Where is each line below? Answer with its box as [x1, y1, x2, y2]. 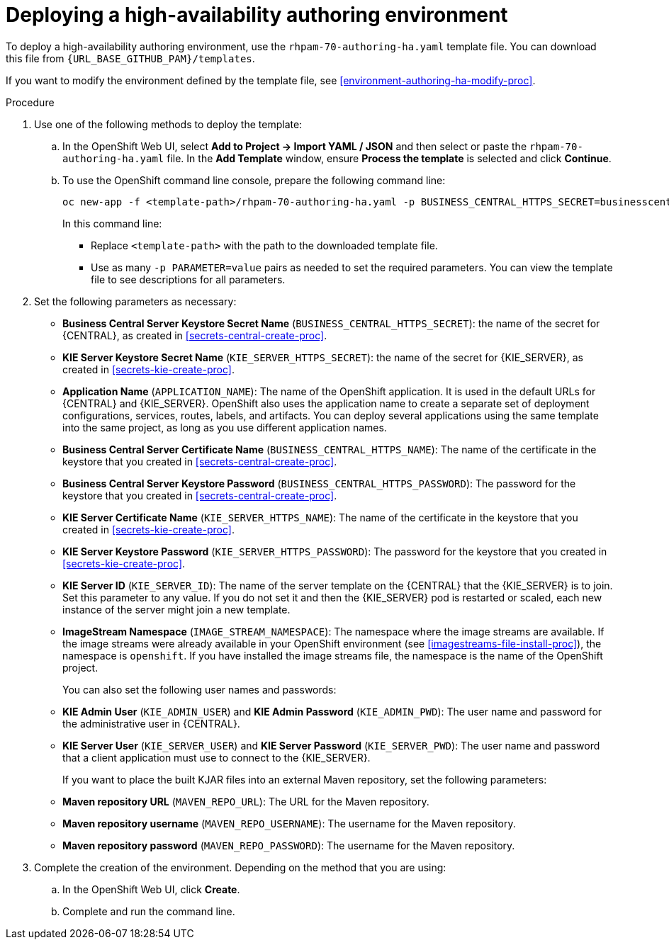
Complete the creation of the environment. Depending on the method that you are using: [34, 861, 446, 873]
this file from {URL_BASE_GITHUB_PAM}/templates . [6, 52, 255, 64]
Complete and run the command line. [62, 905, 235, 917]
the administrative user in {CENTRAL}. [62, 717, 240, 730]
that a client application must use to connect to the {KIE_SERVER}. [62, 751, 371, 764]
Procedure [6, 96, 55, 108]
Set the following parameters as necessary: [34, 295, 237, 307]
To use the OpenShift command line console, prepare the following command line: [62, 174, 446, 186]
